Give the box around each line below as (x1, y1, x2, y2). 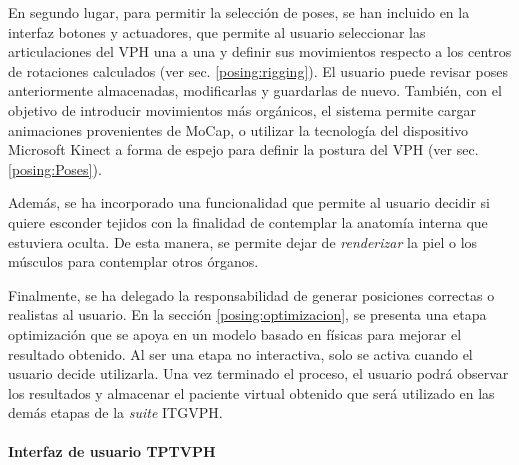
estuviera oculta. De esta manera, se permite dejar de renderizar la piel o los (8, 231, 478, 252)
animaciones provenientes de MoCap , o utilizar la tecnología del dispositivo (8, 119, 469, 140)
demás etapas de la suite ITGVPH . (8, 402, 223, 423)
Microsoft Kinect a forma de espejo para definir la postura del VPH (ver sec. (8, 139, 479, 160)
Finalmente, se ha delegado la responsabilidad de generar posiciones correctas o (8, 284, 495, 305)
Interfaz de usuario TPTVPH (8, 441, 216, 462)
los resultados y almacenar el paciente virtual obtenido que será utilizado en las (8, 382, 495, 403)
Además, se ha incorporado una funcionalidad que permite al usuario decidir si (8, 192, 490, 213)
